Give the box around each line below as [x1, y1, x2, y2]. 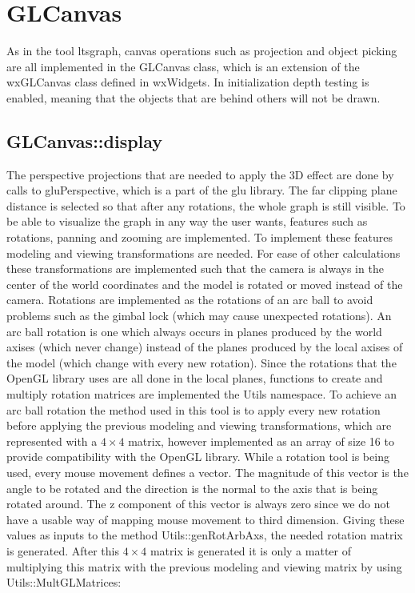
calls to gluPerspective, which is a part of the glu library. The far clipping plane [6, 182, 397, 198]
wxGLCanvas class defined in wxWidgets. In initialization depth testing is [6, 74, 369, 90]
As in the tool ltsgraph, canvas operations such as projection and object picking [6, 42, 397, 59]
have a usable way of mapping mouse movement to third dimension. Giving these [6, 511, 405, 527]
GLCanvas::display [6, 128, 163, 153]
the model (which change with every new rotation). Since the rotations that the [6, 354, 397, 371]
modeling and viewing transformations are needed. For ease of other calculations [6, 244, 401, 261]
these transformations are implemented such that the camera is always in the [6, 260, 384, 277]
